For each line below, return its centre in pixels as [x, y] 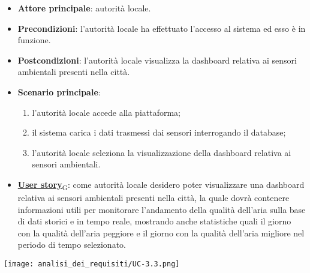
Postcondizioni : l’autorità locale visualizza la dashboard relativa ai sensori [157, 60]
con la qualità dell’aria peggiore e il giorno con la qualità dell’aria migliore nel [161, 232]
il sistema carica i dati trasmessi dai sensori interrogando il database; [159, 132]
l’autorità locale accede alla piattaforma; [106, 112]
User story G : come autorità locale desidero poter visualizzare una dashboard [161, 185]
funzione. [34, 40]
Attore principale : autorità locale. [84, 8]
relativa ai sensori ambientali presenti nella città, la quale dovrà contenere [154, 198]
